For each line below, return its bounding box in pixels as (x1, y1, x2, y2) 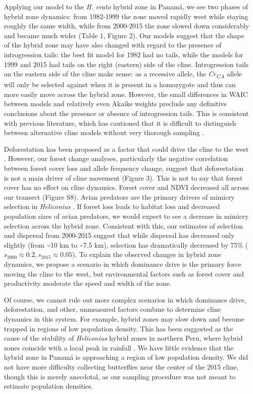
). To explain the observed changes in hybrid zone (72, 249, 221, 259)
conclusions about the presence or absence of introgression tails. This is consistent (4, 108, 249, 118)
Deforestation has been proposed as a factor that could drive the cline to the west (4, 143, 249, 154)
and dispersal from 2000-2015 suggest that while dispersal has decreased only (4, 230, 235, 240)
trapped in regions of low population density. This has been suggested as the (4, 323, 233, 333)
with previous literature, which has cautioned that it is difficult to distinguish (4, 117, 236, 128)
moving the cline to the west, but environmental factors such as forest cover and (4, 268, 244, 278)
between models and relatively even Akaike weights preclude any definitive (4, 98, 227, 109)
